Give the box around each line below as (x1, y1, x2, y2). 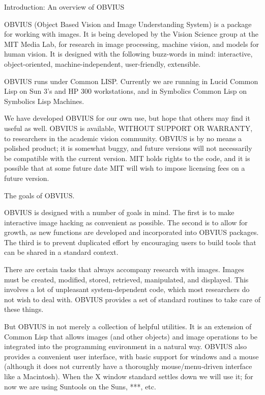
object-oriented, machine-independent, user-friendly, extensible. (4, 58, 201, 69)
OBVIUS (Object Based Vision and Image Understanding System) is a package (4, 18, 252, 29)
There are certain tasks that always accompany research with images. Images (4, 264, 244, 275)
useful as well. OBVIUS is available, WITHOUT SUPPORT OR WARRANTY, (4, 122, 253, 133)
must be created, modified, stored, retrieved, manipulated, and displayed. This (4, 274, 249, 284)
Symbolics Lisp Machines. (4, 95, 84, 106)
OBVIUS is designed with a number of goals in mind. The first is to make (4, 207, 234, 218)
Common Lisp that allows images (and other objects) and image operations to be (4, 331, 258, 341)
